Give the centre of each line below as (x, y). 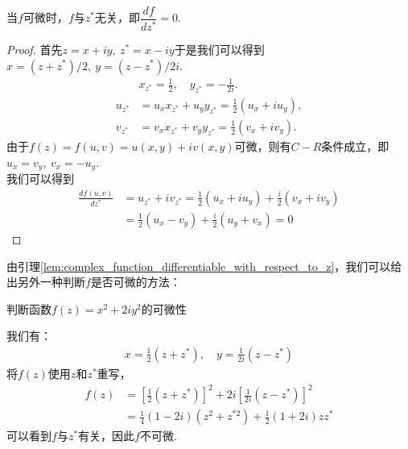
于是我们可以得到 (219, 49)
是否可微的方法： (136, 282)
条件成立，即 (355, 146)
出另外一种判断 (46, 282)
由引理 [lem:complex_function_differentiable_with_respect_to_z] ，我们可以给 (204, 266)
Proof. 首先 (35, 49)
